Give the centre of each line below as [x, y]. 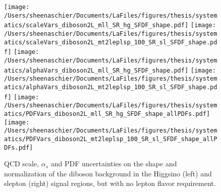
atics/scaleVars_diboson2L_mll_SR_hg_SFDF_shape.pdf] [96, 25]
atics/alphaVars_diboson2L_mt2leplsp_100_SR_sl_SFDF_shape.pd [111, 87]
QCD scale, [22, 164]
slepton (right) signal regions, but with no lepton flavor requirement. [110, 183]
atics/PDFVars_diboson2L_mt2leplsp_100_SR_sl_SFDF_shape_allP [111, 139]
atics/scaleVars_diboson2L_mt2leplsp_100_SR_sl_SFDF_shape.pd [111, 42]
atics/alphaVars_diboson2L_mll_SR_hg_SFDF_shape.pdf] [96, 70]
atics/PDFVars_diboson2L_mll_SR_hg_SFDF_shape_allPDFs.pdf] [107, 114]
